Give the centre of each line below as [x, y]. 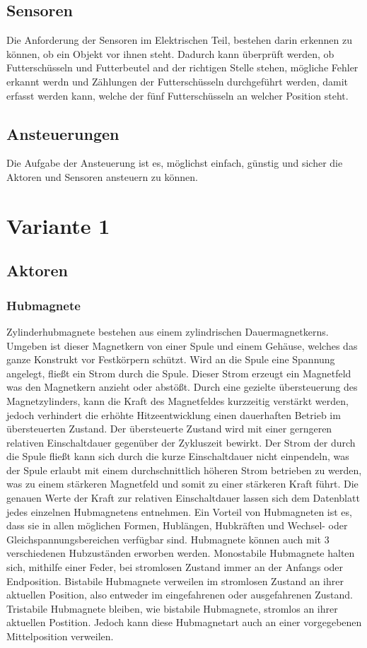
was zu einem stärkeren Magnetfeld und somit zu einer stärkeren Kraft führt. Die [182, 484]
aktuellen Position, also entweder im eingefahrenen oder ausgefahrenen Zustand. [180, 595]
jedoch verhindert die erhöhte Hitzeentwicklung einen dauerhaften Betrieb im [174, 414]
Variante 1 [58, 225]
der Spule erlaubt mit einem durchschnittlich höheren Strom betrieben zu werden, [184, 470]
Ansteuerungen [63, 133]
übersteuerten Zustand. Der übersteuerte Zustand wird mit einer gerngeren [169, 429]
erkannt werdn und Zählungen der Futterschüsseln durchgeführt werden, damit [177, 81]
